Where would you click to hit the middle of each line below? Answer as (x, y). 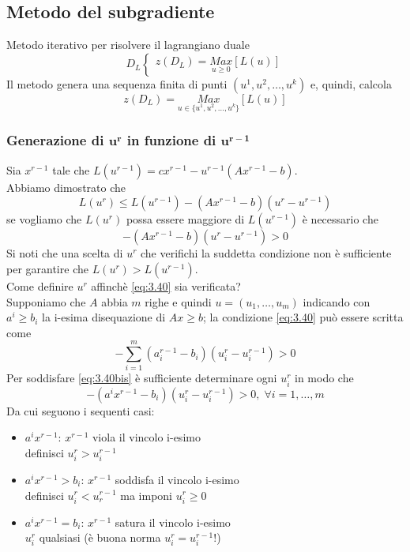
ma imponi (147, 495)
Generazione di (55, 140)
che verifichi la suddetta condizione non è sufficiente (266, 253)
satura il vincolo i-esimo (173, 522)
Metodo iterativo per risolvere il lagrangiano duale (128, 45)
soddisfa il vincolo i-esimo (177, 479)
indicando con (337, 301)
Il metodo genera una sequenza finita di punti (117, 83)
